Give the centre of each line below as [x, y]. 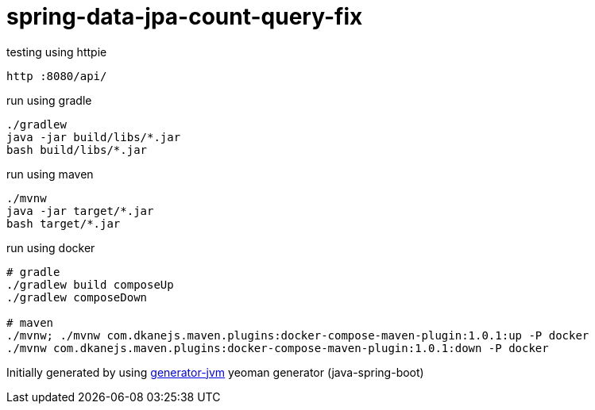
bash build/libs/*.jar [77, 149]
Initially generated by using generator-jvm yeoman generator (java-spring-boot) [215, 372]
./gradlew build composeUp [90, 284]
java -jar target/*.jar [80, 211]
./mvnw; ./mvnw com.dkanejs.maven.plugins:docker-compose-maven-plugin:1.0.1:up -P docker [298, 335]
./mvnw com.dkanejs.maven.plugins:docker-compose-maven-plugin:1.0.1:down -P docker [278, 348]
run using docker [51, 247]
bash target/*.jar [64, 223]
